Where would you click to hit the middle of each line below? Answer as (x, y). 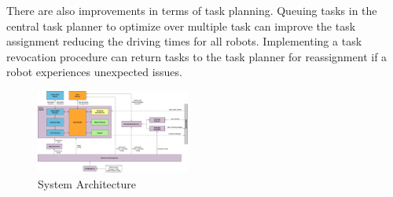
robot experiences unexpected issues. (94, 72)
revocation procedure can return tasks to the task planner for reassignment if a (197, 56)
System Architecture (87, 183)
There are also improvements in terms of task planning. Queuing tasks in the (192, 10)
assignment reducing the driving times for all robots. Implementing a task (184, 41)
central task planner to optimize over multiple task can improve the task (181, 26)
